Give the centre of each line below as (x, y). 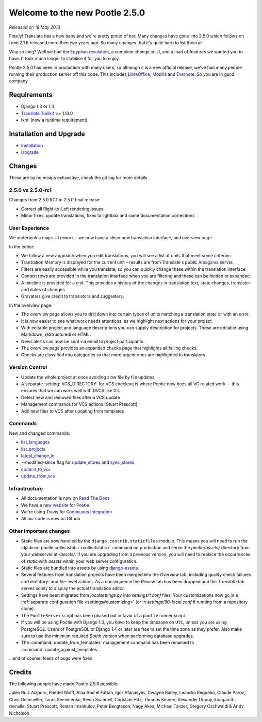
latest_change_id (38, 456)
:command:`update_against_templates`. (60, 649)
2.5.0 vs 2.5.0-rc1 (30, 190)
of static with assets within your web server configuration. (79, 561)
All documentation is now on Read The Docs (65, 498)
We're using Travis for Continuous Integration (66, 511)
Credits (20, 672)
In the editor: (22, 246)
